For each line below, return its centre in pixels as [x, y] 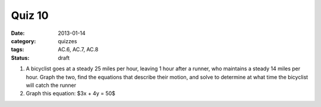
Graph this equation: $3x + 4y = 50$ [71, 93]
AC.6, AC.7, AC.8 [78, 50]
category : [23, 41]
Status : [20, 58]
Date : [18, 33]
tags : [18, 50]
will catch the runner [51, 85]
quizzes [67, 41]
